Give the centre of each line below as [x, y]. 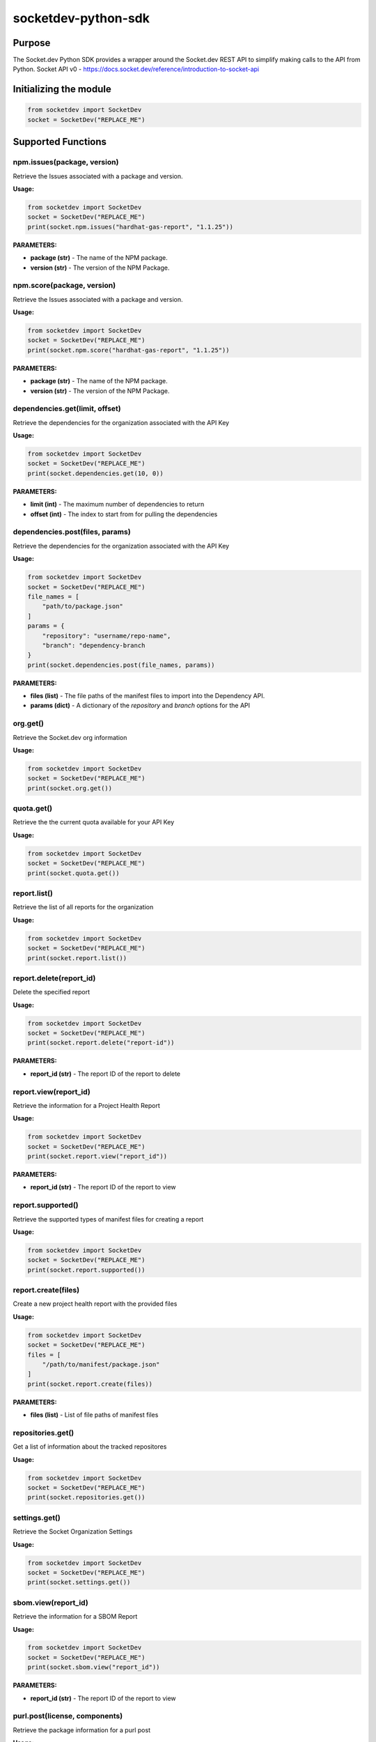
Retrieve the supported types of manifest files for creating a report [108, 1219]
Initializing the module [62, 90]
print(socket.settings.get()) [79, 1582]
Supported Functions [60, 142]
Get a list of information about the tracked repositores [90, 1447]
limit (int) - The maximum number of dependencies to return [117, 504]
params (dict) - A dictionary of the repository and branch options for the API [140, 706]
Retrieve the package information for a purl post [82, 1730]
